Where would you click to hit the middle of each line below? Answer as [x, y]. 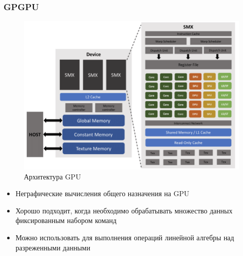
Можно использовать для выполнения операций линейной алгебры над [125, 237]
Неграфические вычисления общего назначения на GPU [102, 193]
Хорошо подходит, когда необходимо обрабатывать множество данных [124, 210]
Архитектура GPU [53, 176]
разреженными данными [53, 247]
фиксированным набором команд [66, 220]
